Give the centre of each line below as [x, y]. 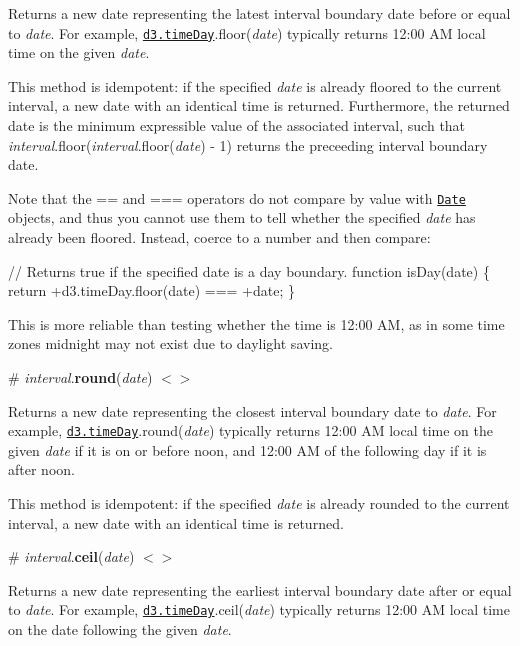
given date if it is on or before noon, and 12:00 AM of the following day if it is [247, 449]
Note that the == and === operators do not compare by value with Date [237, 197]
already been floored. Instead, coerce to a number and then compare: [219, 237]
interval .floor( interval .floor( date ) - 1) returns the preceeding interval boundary [248, 144]
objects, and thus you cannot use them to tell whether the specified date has [242, 217]
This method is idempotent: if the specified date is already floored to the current [255, 85]
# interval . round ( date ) [80, 377]
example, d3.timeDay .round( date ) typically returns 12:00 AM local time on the [250, 430]
